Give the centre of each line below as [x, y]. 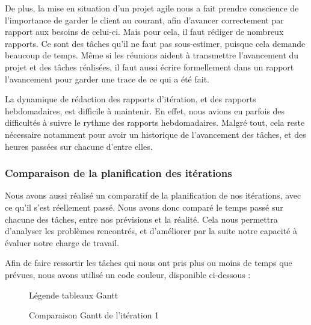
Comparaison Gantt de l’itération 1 [94, 315]
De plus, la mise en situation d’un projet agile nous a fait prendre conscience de [152, 8]
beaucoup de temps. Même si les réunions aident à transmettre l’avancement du [152, 55]
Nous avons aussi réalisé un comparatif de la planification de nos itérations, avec [153, 195]
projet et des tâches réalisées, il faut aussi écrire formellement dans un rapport [149, 67]
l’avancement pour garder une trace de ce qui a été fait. [107, 79]
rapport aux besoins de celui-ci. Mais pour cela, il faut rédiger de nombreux [144, 32]
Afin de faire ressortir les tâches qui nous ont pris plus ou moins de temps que [149, 263]
